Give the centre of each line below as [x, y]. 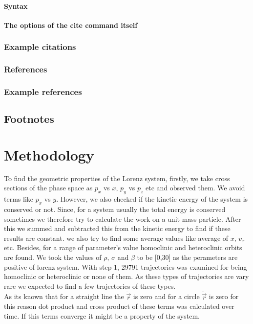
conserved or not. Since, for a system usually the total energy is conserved [115, 209]
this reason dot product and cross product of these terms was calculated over [119, 306]
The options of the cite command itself [71, 25]
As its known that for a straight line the [64, 296]
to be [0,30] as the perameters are [187, 257]
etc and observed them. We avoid [195, 188]
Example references [43, 91]
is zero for [224, 296]
